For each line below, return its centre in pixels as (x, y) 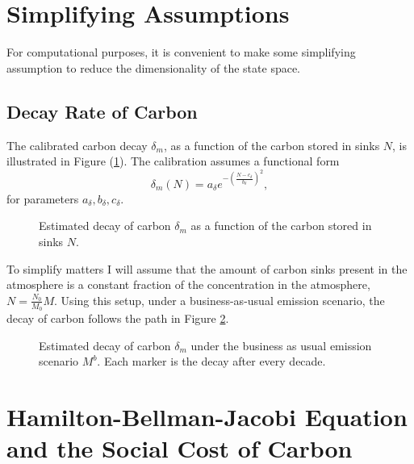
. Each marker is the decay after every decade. (211, 361)
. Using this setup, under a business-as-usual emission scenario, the (220, 300)
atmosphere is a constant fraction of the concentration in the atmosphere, (188, 284)
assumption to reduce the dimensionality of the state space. (154, 67)
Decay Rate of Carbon (102, 111)
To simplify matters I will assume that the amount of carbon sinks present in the (207, 268)
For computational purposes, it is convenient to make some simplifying (181, 52)
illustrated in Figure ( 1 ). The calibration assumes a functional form (173, 161)
